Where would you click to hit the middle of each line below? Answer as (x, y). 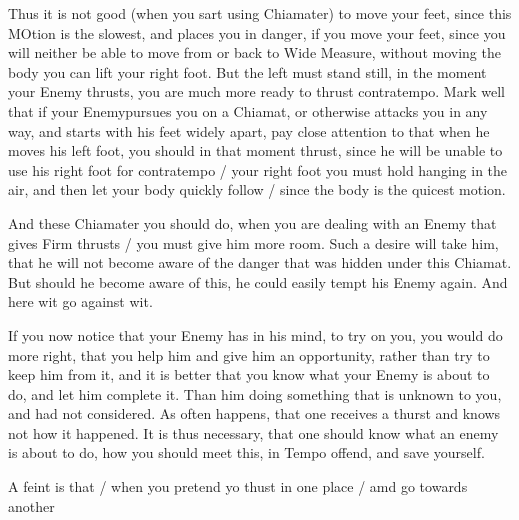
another (31, 505)
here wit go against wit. (80, 301)
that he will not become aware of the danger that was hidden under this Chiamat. (260, 262)
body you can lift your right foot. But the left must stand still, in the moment (247, 71)
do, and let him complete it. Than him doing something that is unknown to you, (255, 393)
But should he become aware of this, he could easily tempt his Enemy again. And (258, 281)
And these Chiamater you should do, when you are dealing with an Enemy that (252, 222)
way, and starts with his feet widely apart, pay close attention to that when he (249, 130)
